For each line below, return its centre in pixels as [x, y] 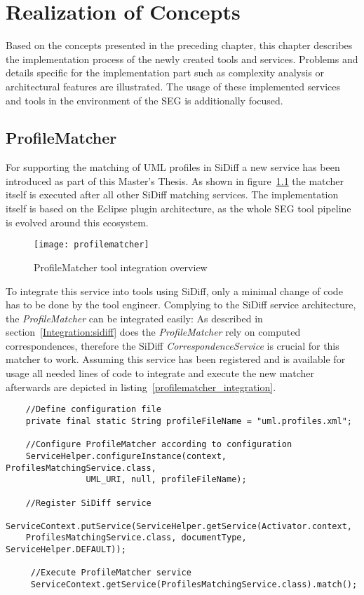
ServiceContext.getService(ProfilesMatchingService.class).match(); [194, 585]
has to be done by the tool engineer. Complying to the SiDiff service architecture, [181, 305]
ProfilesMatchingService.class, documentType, [136, 538]
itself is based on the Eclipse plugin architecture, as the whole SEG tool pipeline [178, 208]
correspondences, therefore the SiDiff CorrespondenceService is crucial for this [173, 345]
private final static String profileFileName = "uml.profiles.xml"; [189, 421]
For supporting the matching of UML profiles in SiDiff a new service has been [173, 167]
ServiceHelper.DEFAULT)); [66, 550]
